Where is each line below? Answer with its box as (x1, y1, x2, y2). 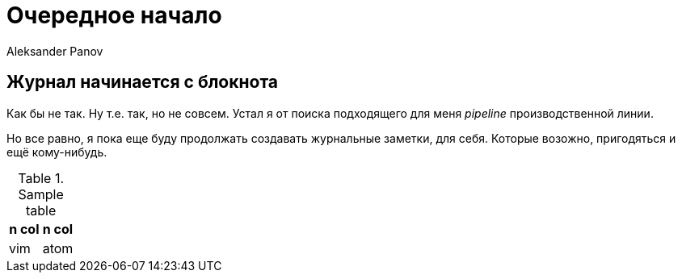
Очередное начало (6, 2, 222, 29)
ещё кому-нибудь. (6, 144, 107, 159)
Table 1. (18, 169, 65, 186)
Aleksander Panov (6, 44, 103, 58)
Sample (18, 185, 64, 202)
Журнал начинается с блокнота (6, 72, 279, 93)
